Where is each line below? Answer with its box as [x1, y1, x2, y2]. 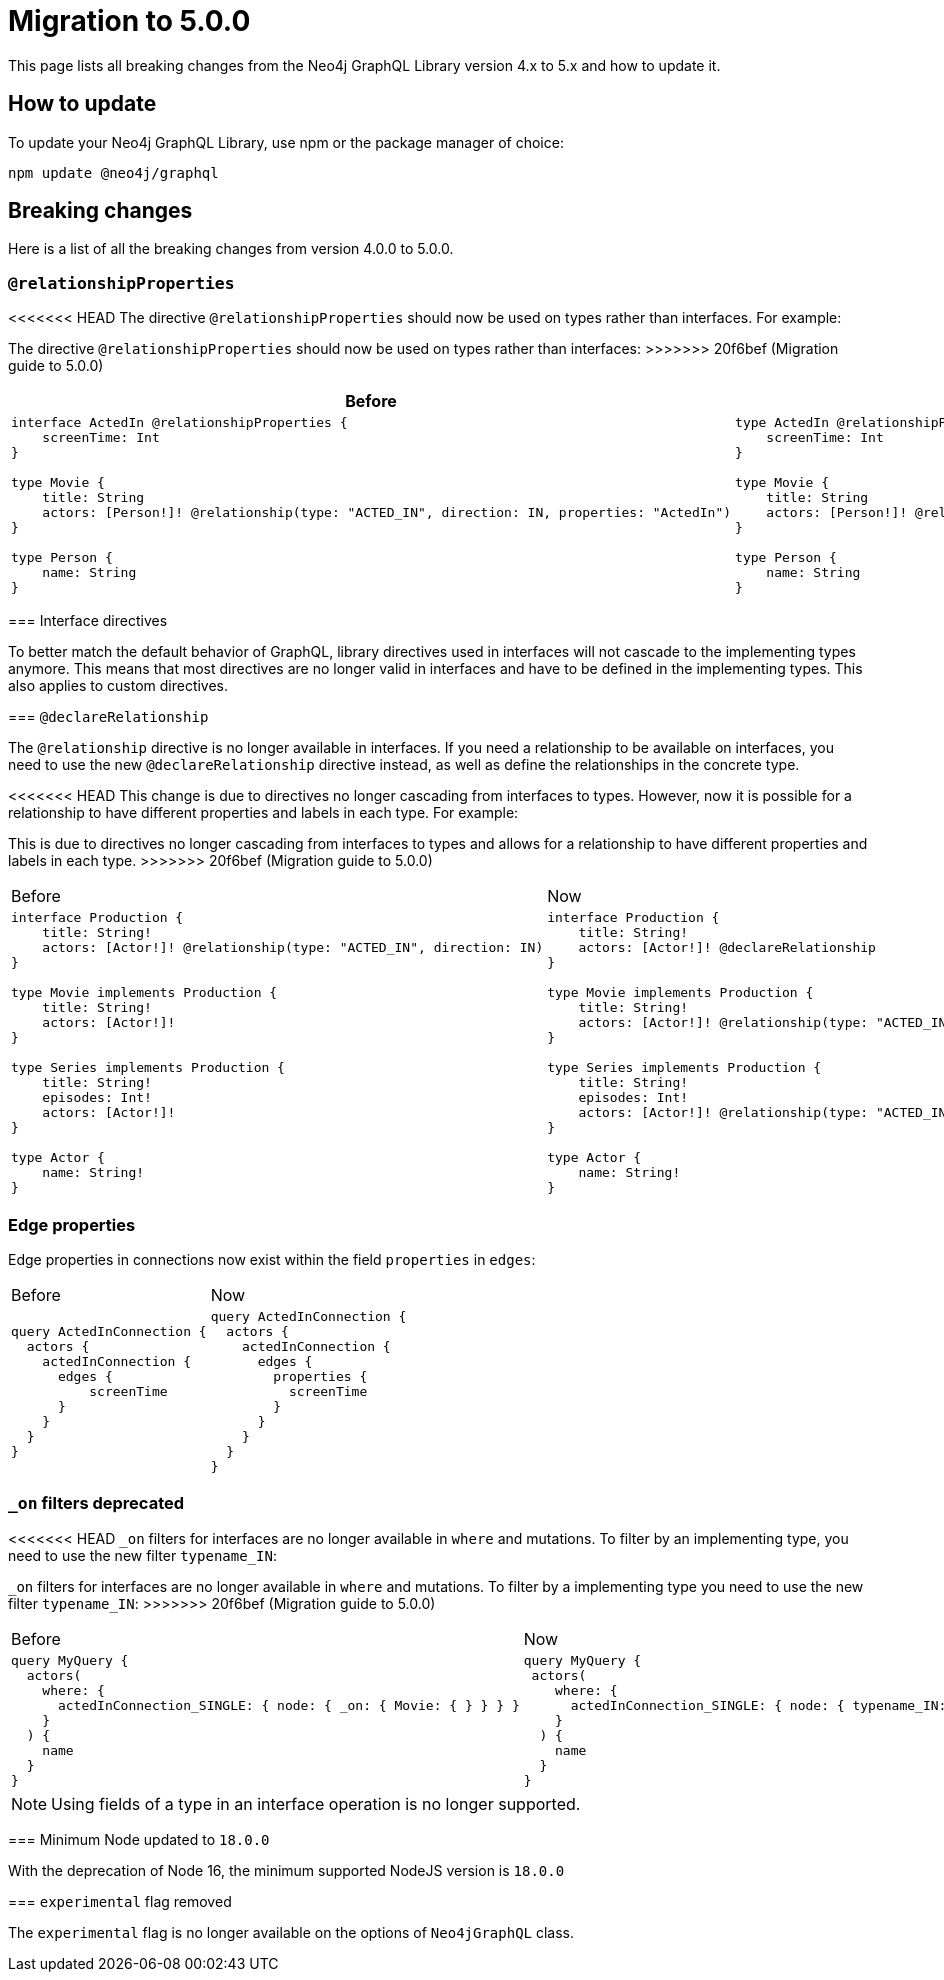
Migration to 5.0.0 [8, 4, 251, 38]
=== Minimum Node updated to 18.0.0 [8, 1830, 270, 1848]
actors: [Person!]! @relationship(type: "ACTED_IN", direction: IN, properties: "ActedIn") [42, 505, 732, 521]
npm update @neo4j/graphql [8, 164, 219, 181]
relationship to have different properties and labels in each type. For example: [8, 804, 519, 822]
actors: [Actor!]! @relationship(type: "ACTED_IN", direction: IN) [42, 940, 544, 956]
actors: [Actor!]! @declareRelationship [578, 940, 876, 956]
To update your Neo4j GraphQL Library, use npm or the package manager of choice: [8, 133, 564, 151]
